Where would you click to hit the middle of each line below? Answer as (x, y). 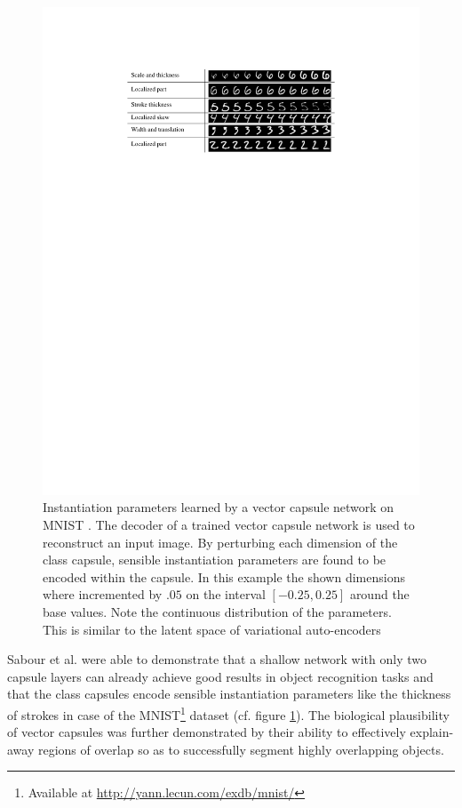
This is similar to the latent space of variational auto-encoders (212, 629)
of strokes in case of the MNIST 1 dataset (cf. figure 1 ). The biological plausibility (228, 713)
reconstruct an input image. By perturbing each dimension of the (220, 542)
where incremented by (103, 594)
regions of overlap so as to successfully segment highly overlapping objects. (241, 749)
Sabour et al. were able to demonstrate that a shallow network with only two (217, 659)
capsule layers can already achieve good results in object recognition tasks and (220, 676)
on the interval (226, 594)
